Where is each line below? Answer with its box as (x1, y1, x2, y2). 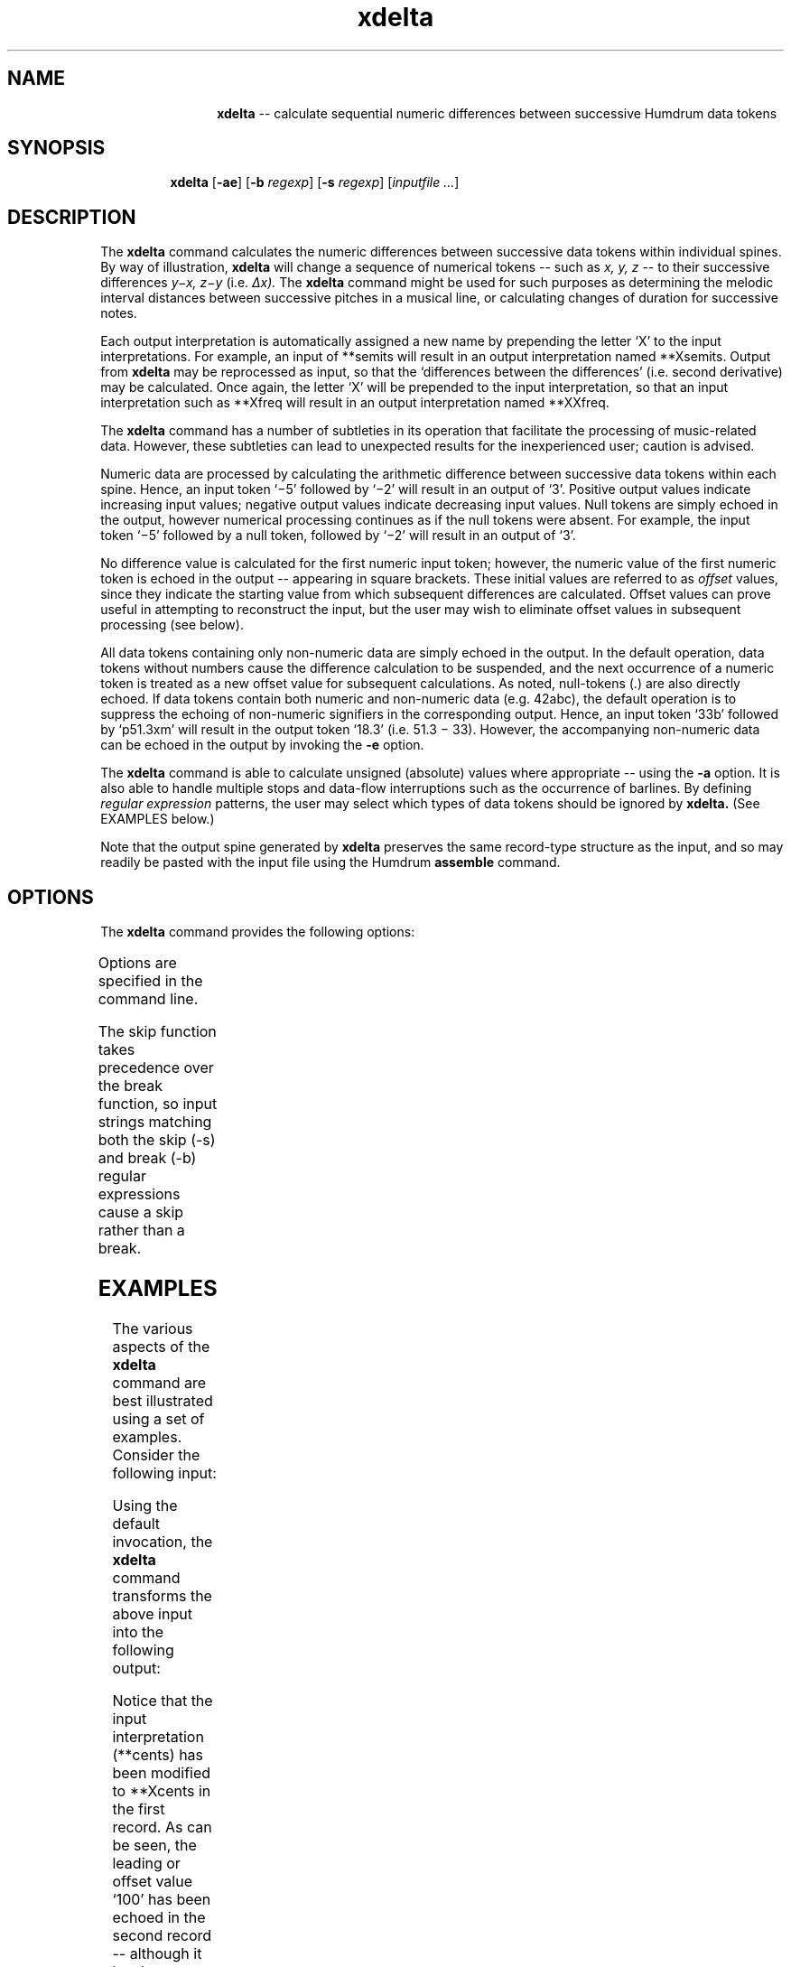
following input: (112, 1463, 217, 1482)
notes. (100, 305, 137, 322)
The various (112, 1319, 193, 1338)
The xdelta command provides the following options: (100, 924, 415, 940)
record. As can (112, 1817, 212, 1836)
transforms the (112, 1586, 212, 1605)
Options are (98, 954, 177, 973)
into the (112, 1622, 164, 1641)
